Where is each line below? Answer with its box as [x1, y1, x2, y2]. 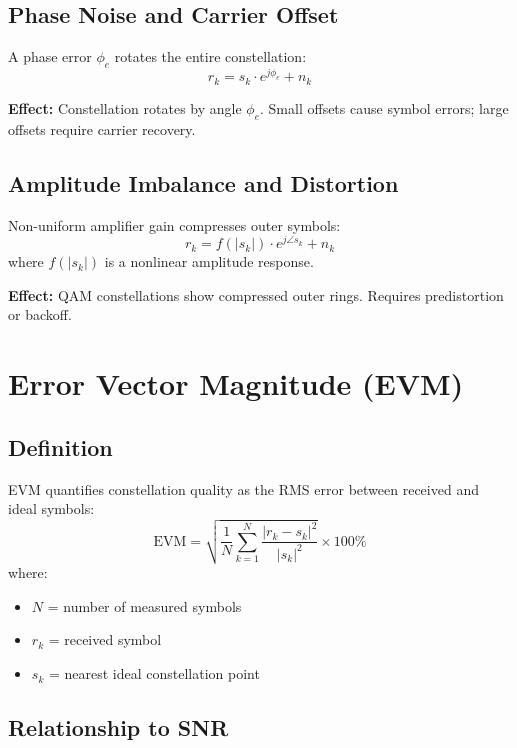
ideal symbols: [8, 498, 95, 519]
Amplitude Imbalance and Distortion [8, 167, 399, 198]
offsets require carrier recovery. [8, 118, 196, 139]
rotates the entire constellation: [114, 46, 307, 67]
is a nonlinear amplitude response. [104, 251, 314, 272]
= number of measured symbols [47, 595, 242, 616]
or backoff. [8, 304, 72, 325]
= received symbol [48, 629, 162, 650]
